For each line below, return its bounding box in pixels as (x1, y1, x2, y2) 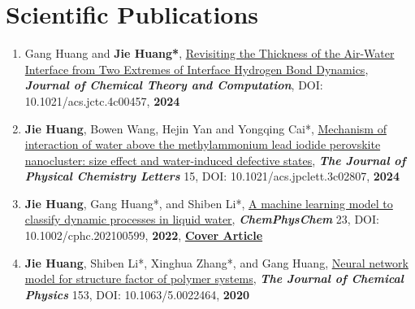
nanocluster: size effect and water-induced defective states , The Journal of (24, 151, 406, 168)
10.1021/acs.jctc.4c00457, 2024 (24, 92, 180, 109)
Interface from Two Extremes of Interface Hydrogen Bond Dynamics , (24, 60, 369, 77)
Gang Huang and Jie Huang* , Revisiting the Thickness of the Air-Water (24, 45, 395, 62)
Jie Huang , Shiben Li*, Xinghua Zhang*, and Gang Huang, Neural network (24, 254, 409, 271)
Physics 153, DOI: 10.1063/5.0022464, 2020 (24, 285, 249, 302)
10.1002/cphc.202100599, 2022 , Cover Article (24, 227, 263, 244)
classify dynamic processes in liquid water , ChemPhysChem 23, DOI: (24, 211, 379, 228)
